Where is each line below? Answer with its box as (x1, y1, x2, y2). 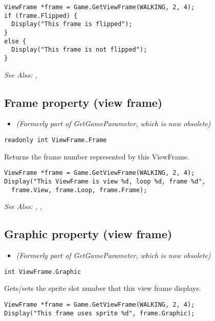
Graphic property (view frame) (4, 226, 173, 242)
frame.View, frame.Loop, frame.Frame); (11, 186, 147, 194)
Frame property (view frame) (4, 94, 163, 110)
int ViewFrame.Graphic (4, 268, 81, 276)
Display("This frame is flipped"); (11, 20, 133, 28)
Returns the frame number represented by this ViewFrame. (4, 151, 189, 162)
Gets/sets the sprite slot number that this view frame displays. (4, 283, 201, 293)
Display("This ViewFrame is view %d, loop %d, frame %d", (4, 177, 206, 185)
